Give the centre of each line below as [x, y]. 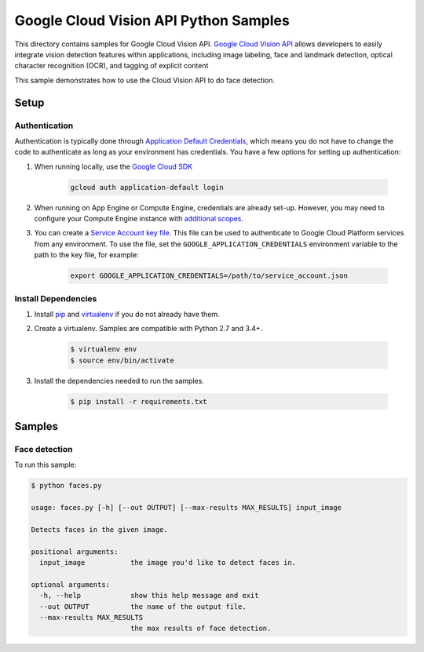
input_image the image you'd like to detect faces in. [168, 563]
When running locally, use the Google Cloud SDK [113, 166]
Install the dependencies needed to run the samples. [119, 381]
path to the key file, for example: [86, 255]
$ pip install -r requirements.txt [139, 401]
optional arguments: [70, 584]
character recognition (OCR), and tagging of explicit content [111, 66]
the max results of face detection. [201, 628]
